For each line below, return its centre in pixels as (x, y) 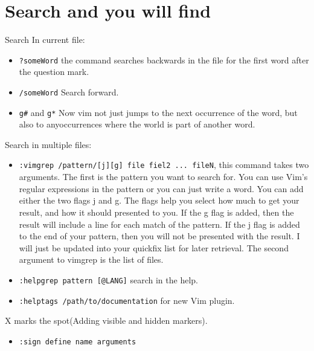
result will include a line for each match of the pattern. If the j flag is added (159, 224)
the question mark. (54, 72)
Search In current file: (45, 40)
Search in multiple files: (48, 144)
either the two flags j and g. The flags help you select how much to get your (159, 200)
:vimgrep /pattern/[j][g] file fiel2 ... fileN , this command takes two (164, 165)
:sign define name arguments (78, 342)
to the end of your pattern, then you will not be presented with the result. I (159, 236)
